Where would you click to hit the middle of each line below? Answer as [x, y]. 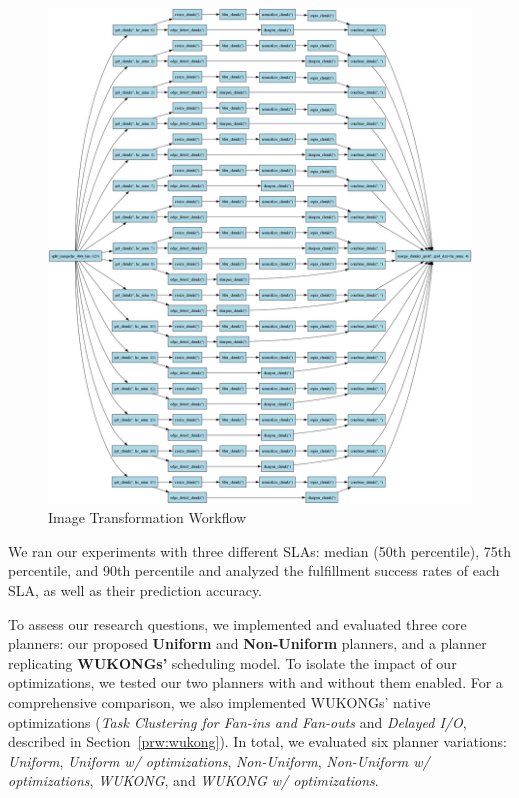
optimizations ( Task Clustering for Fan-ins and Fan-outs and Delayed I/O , [237, 721]
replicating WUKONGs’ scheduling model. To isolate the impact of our [232, 662]
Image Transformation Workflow [147, 517]
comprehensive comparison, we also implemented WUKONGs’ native [219, 701]
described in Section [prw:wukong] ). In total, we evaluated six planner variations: [258, 741]
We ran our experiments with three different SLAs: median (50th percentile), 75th [260, 550]
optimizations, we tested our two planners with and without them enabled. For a [255, 682]
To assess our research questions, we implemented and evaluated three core [237, 623]
